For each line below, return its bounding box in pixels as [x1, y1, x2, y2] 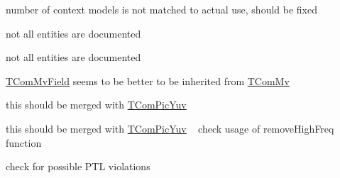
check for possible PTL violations [6, 159, 150, 174]
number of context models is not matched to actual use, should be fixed [6, 2, 317, 16]
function [6, 135, 42, 150]
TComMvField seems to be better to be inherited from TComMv [6, 73, 290, 88]
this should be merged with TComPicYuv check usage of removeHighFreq [6, 121, 334, 135]
